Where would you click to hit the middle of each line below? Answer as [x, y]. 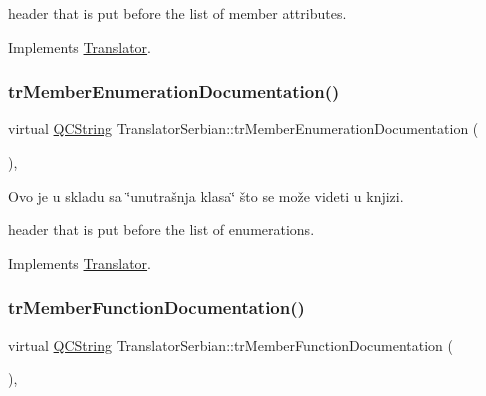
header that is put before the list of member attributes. [177, 13]
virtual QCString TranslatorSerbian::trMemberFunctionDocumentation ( [230, 344]
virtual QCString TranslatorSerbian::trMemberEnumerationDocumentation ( [243, 128]
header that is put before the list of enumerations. [161, 229]
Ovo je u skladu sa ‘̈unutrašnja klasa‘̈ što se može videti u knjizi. [206, 195]
